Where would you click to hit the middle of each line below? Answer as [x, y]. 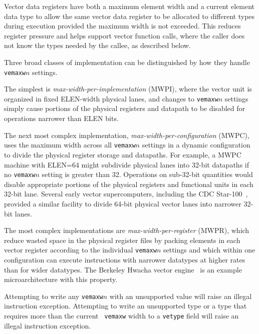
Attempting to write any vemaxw [54, 296]
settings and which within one [209, 250]
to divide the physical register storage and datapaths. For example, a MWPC [123, 154]
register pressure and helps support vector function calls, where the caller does [124, 35]
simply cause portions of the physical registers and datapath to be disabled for [124, 108]
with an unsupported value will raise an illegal [181, 296]
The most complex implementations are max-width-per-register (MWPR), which [127, 230]
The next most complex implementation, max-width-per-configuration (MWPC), [127, 135]
